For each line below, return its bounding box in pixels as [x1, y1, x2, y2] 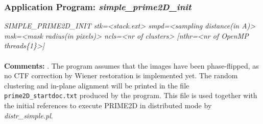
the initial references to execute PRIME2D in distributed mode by [4, 100, 212, 111]
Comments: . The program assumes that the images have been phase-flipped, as [4, 60, 259, 71]
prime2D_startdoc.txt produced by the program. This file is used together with [4, 90, 257, 101]
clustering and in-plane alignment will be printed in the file [4, 80, 189, 90]
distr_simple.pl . [4, 110, 53, 120]
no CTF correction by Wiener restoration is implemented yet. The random [4, 70, 238, 81]
